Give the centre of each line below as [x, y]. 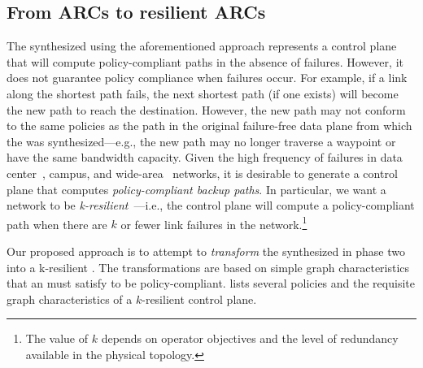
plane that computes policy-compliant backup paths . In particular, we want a [196, 189]
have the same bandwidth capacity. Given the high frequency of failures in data [205, 157]
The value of [57, 338]
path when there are [57, 224]
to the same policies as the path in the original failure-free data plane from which [209, 126]
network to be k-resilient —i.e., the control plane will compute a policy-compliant [211, 205]
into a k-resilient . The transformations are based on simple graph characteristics [208, 267]
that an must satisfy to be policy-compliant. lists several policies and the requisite [211, 283]
